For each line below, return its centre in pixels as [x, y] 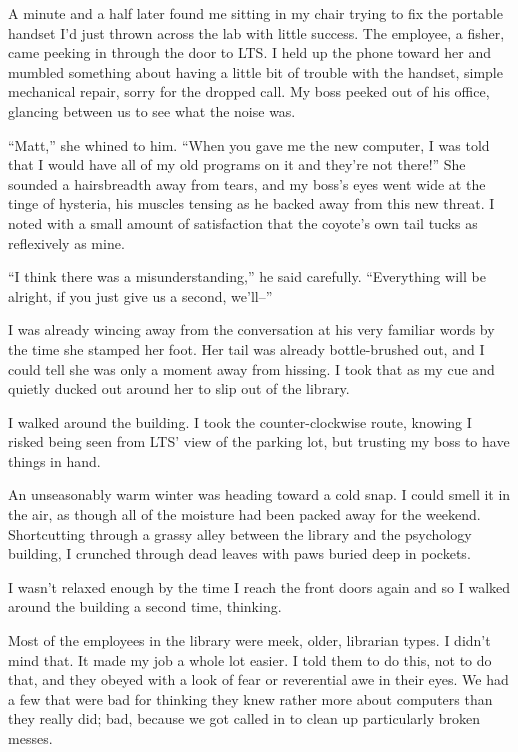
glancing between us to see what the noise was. [152, 110]
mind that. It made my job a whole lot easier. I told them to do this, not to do [250, 659]
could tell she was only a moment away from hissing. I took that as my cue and [251, 368]
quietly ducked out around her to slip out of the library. [179, 388]
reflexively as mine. [66, 242]
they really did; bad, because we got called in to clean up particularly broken [244, 718]
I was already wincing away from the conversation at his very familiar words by [251, 329]
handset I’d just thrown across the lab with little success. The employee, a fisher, [256, 32]
